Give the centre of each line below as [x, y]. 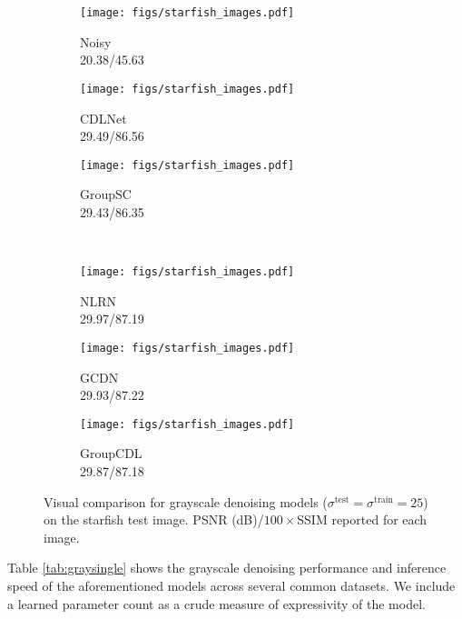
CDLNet [103, 118]
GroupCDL [111, 453]
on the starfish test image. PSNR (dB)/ [154, 519]
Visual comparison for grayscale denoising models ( [186, 501]
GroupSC [106, 194]
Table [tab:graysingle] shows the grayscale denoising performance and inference [227, 568]
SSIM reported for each [362, 519]
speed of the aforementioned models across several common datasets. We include [231, 586]
